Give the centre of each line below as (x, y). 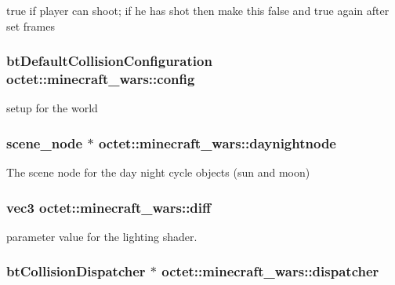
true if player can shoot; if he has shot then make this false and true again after (198, 10)
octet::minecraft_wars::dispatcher (270, 271)
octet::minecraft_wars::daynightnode (217, 142)
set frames (31, 26)
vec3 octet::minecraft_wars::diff (109, 207)
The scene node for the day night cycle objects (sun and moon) (158, 172)
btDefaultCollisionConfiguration (109, 61)
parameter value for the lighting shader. (102, 236)
